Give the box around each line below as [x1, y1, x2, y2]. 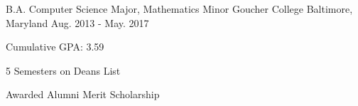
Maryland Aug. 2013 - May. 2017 [6, 15, 149, 30]
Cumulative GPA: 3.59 [6, 39, 104, 54]
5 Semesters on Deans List [6, 63, 121, 78]
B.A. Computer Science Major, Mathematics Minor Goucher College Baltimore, [6, 1, 353, 16]
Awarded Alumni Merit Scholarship [6, 87, 160, 102]
